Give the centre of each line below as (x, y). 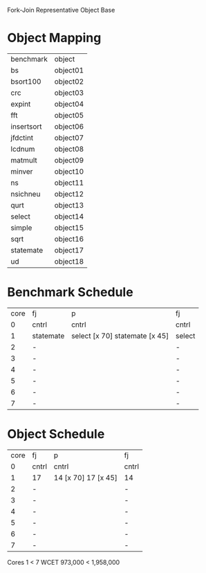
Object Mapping (54, 38)
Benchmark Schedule (70, 292)
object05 (69, 115)
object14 (69, 216)
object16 (69, 239)
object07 (69, 138)
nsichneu (26, 194)
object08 (69, 149)
